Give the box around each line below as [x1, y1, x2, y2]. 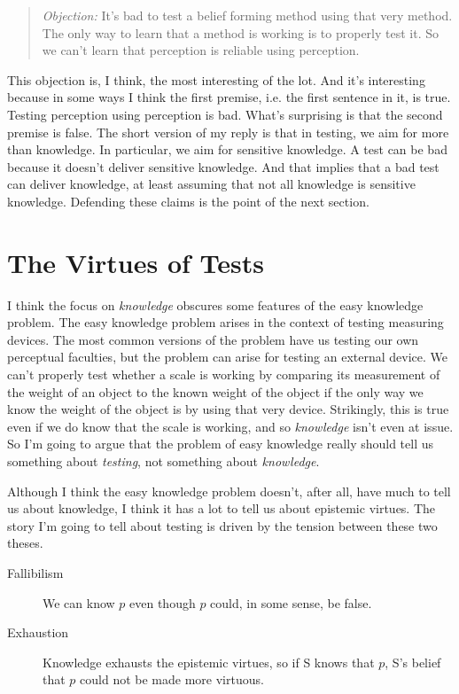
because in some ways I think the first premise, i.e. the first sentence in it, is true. [7, 88, 451, 106]
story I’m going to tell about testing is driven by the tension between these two [7, 516, 438, 534]
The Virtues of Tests [7, 244, 264, 280]
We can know [43, 593, 115, 612]
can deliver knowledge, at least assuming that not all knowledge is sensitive [7, 175, 416, 193]
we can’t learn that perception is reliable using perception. [42, 41, 360, 59]
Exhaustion [7, 623, 69, 642]
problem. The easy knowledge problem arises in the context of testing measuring [7, 313, 444, 331]
